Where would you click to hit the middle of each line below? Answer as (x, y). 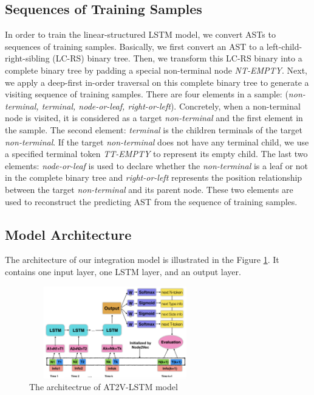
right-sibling (27, 58)
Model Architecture (68, 234)
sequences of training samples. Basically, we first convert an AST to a (135, 46)
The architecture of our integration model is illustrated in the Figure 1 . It (142, 260)
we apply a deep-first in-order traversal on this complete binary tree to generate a (157, 82)
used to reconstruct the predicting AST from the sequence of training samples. (151, 201)
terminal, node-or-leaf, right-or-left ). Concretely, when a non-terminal (171, 106)
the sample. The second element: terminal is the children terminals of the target (154, 129)
